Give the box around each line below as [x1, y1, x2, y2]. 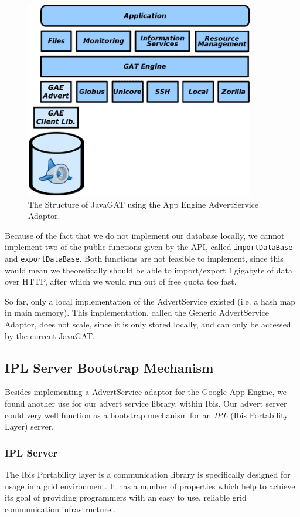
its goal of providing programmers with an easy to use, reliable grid [5, 491, 247, 504]
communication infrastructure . [5, 502, 117, 515]
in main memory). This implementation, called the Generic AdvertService [5, 306, 270, 319]
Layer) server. [5, 420, 54, 432]
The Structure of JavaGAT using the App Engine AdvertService [28, 198, 259, 210]
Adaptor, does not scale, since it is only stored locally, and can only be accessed [5, 318, 291, 330]
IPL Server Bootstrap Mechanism [5, 358, 214, 376]
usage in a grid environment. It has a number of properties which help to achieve [5, 479, 295, 492]
